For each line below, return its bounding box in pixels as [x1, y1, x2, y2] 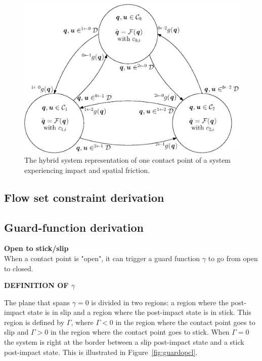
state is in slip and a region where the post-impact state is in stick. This [27, 307, 251, 317]
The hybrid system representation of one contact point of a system [24, 155, 231, 165]
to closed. [4, 263, 33, 273]
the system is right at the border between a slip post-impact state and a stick [4, 337, 244, 347]
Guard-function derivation [4, 219, 144, 235]
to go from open [208, 252, 258, 263]
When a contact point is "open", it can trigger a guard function [4, 252, 200, 263]
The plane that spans [4, 297, 70, 307]
